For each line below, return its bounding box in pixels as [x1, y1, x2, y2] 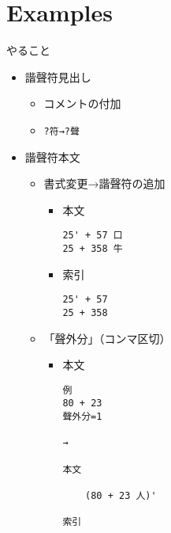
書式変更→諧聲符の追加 [43, 175, 165, 192]
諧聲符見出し [24, 68, 91, 85]
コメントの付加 [43, 95, 121, 112]
